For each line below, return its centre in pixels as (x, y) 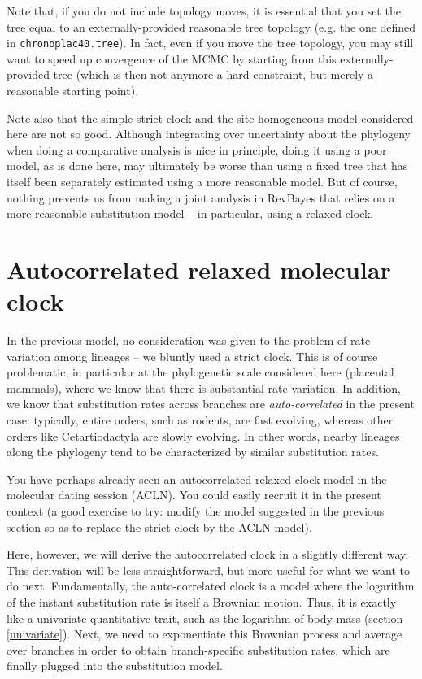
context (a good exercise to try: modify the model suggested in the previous (196, 511)
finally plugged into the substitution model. (115, 666)
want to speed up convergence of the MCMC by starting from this (172, 58)
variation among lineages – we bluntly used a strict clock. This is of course (192, 356)
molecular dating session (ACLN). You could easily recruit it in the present (194, 495)
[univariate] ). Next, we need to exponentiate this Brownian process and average (204, 634)
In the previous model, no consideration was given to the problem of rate (189, 340)
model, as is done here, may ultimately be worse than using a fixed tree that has (207, 165)
